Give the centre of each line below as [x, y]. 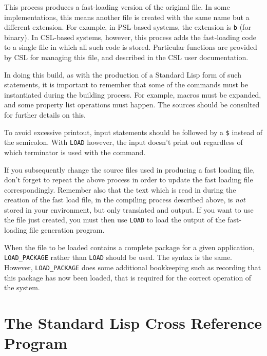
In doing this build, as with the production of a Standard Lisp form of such [123, 74]
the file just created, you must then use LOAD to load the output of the [115, 220]
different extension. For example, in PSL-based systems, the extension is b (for [128, 27]
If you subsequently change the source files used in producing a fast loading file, [130, 169]
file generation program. [67, 230]
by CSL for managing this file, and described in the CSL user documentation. [126, 57]
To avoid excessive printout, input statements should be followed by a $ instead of [133, 132]
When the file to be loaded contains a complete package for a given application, [129, 247]
